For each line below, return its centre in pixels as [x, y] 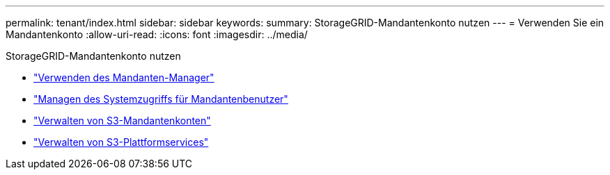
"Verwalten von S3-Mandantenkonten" [122, 120]
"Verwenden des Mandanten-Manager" [124, 77]
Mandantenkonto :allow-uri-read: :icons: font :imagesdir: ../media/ [157, 34]
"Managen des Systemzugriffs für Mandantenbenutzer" [161, 99]
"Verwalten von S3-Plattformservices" [121, 142]
